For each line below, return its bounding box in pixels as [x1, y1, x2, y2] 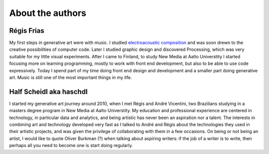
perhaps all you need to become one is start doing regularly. [9, 143, 133, 149]
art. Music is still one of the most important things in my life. [9, 75, 132, 81]
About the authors [9, 7, 87, 18]
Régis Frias [9, 26, 44, 35]
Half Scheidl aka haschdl [9, 87, 88, 96]
